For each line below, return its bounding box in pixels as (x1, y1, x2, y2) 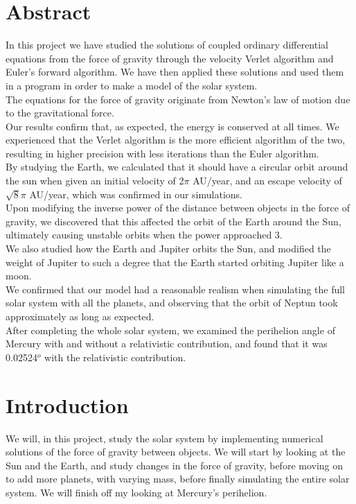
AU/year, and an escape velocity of (193, 173, 342, 188)
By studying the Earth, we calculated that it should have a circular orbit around (6, 159, 348, 174)
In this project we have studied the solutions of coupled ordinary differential (6, 37, 328, 52)
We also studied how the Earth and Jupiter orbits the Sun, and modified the (6, 241, 331, 256)
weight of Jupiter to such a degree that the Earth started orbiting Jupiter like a (6, 254, 344, 269)
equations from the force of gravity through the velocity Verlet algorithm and (6, 51, 334, 65)
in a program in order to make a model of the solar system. (6, 78, 258, 92)
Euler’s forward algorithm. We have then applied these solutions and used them (6, 64, 344, 79)
